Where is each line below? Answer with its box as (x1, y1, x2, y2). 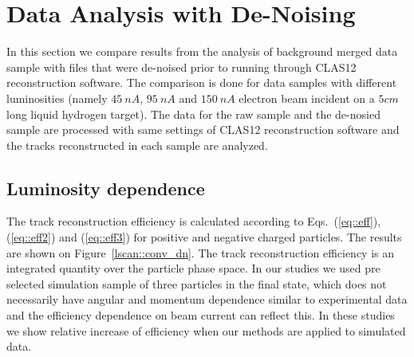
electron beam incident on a (239, 89, 375, 106)
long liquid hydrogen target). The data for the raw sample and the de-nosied (6, 105, 380, 122)
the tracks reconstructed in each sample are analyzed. (6, 136, 268, 153)
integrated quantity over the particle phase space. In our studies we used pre (6, 260, 380, 277)
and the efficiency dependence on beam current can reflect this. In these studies (6, 307, 395, 324)
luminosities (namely (6, 89, 108, 106)
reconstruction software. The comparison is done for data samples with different (6, 74, 397, 91)
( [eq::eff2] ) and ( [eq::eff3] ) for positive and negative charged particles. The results (6, 229, 402, 245)
